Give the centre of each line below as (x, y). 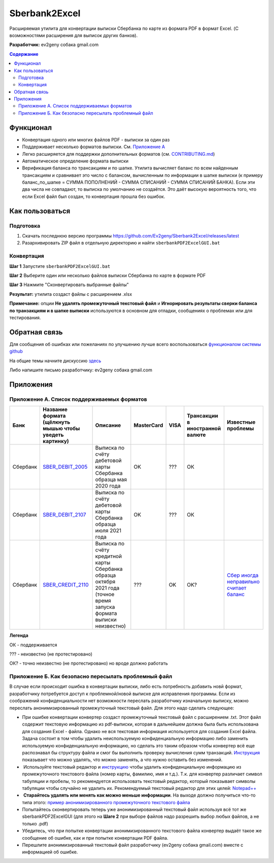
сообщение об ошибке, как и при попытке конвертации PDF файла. (95, 838)
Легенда (19, 635)
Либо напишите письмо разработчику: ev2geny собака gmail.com (81, 370)
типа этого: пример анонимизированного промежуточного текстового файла (106, 802)
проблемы (240, 429)
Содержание (24, 54)
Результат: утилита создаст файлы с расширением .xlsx (71, 294)
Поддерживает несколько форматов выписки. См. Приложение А (93, 147)
